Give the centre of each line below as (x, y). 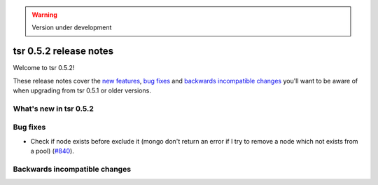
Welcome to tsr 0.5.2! (44, 68)
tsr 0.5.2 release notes (63, 52)
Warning (44, 15)
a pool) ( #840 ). (52, 151)
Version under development (72, 27)
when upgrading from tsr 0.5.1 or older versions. (82, 90)
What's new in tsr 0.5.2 (54, 109)
